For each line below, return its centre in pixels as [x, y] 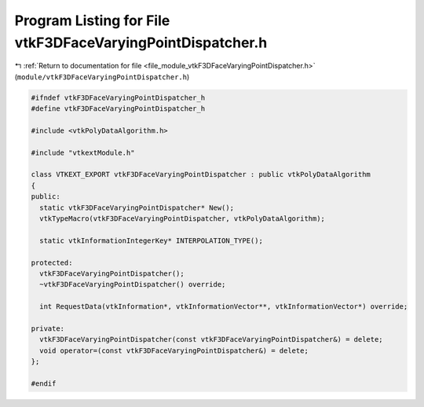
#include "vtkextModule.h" [83, 152]
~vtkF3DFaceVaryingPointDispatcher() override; [133, 284]
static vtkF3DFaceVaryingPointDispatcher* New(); [137, 207]
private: [48, 328]
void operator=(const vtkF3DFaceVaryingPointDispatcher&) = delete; [174, 350]
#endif [44, 383]
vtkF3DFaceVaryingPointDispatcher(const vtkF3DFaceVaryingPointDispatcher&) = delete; [212, 339]
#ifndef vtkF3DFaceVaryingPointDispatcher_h [118, 97]
